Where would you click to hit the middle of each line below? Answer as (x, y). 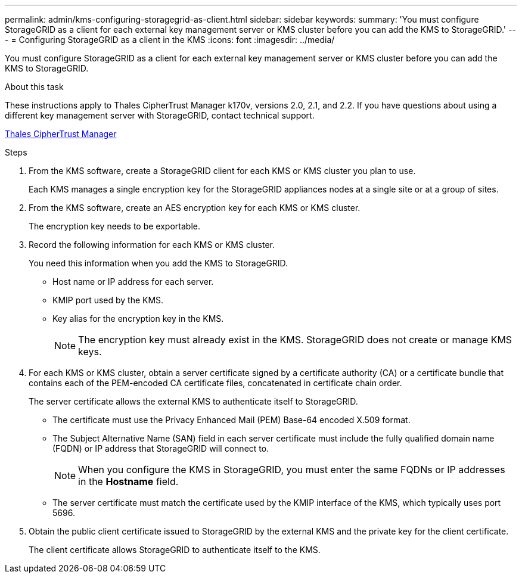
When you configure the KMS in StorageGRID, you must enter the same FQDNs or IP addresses (292, 470)
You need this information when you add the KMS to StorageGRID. (159, 263)
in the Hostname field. (128, 481)
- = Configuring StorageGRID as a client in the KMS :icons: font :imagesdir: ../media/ (170, 40)
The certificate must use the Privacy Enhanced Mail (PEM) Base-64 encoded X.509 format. (232, 420)
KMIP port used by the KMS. (108, 300)
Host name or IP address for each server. (133, 282)
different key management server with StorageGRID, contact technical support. (160, 115)
